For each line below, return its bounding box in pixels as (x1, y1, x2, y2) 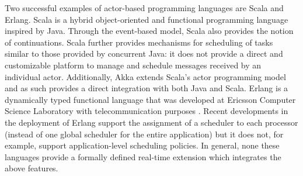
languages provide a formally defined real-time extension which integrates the (5, 150, 281, 163)
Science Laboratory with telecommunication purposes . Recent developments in (5, 105, 288, 117)
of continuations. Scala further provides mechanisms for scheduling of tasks (5, 36, 273, 48)
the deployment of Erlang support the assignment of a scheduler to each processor (5, 116, 298, 128)
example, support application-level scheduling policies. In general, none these (5, 139, 280, 151)
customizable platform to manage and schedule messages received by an (5, 58, 262, 71)
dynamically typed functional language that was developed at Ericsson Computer (5, 93, 296, 105)
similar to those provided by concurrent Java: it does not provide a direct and (5, 47, 283, 60)
